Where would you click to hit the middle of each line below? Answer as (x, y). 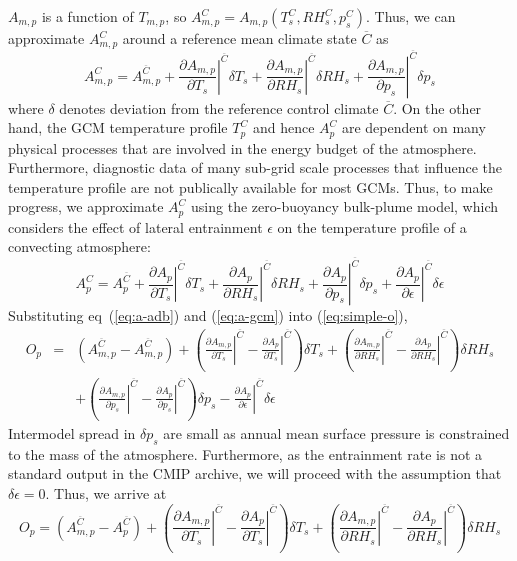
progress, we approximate (86, 206)
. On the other (437, 107)
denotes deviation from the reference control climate (219, 107)
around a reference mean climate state (239, 38)
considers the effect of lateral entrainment (135, 226)
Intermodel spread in (72, 433)
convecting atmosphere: (79, 246)
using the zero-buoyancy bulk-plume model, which (345, 206)
